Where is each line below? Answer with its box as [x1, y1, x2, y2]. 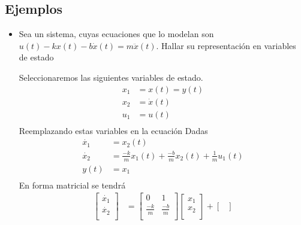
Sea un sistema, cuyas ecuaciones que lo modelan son [19, 28, 214, 40]
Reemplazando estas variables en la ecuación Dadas [19, 124, 208, 136]
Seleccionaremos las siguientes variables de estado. [19, 71, 203, 83]
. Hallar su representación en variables [156, 39, 296, 51]
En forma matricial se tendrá [19, 178, 126, 191]
